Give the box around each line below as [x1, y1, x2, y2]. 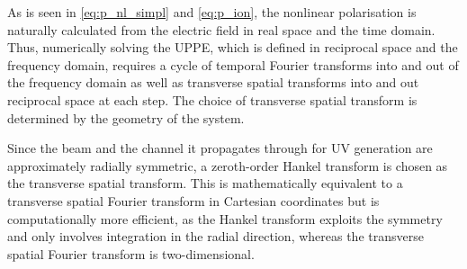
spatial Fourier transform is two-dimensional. [7, 244, 255, 263]
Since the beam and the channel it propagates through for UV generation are [7, 139, 433, 157]
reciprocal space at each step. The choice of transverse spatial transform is [7, 90, 418, 109]
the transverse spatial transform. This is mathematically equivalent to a [7, 174, 403, 193]
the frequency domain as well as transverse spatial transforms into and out [7, 73, 419, 92]
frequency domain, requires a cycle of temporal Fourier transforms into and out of [7, 55, 459, 74]
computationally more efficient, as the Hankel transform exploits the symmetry [7, 209, 443, 228]
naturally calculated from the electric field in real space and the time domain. [7, 20, 436, 39]
